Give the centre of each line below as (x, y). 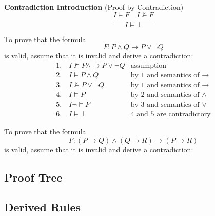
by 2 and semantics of (165, 95)
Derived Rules (43, 207)
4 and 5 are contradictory (171, 115)
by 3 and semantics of (165, 104)
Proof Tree (33, 177)
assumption (149, 65)
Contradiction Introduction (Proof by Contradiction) (94, 7)
